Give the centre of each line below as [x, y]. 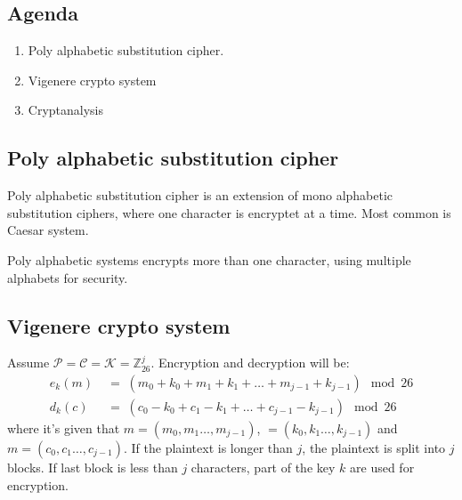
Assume [28, 363]
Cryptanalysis [66, 110]
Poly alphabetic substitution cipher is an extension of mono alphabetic [200, 195]
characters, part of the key [263, 468]
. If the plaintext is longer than [208, 448]
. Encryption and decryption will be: [250, 363]
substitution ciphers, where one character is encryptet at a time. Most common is [229, 212]
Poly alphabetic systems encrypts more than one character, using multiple [209, 259]
